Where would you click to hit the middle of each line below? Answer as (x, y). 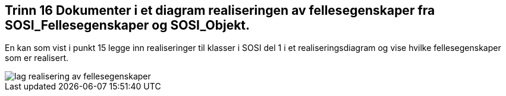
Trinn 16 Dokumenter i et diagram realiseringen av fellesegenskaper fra (220, 10)
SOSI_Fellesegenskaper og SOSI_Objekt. (128, 25)
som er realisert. (37, 58)
